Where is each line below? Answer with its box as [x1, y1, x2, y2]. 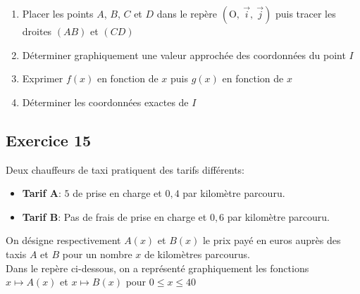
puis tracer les [275, 6, 336, 20]
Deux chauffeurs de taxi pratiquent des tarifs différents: [6, 162, 244, 177]
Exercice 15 [6, 129, 92, 151]
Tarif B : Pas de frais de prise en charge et [22, 209, 207, 224]
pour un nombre [62, 246, 132, 261]
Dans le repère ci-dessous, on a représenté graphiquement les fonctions [6, 260, 309, 275]
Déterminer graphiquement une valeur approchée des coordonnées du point [22, 47, 346, 62]
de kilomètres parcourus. [144, 246, 250, 261]
